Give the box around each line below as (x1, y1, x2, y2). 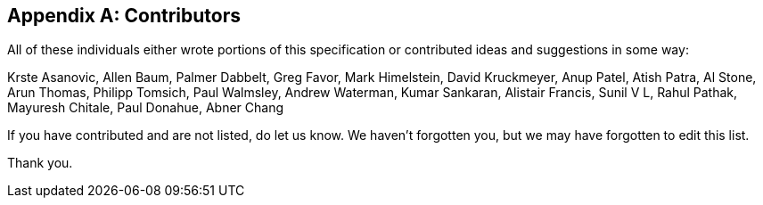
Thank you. (7, 155, 73, 171)
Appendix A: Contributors (7, 4, 241, 27)
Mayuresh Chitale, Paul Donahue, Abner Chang (7, 100, 284, 116)
